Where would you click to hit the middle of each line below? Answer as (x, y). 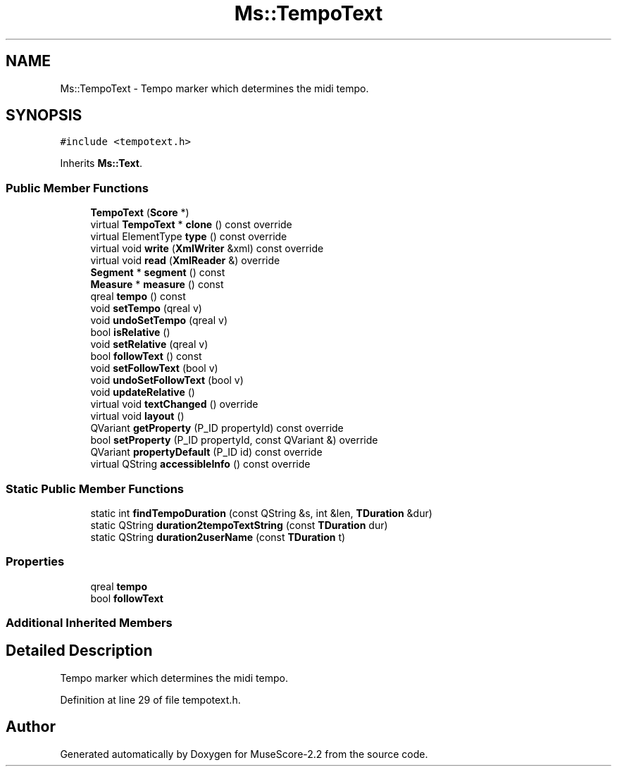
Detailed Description (79, 651)
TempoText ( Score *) (140, 213)
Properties (35, 562)
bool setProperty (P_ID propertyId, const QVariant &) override (234, 440)
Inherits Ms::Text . (101, 163)
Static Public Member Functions (95, 488)
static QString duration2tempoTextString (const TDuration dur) (239, 525)
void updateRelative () (143, 392)
